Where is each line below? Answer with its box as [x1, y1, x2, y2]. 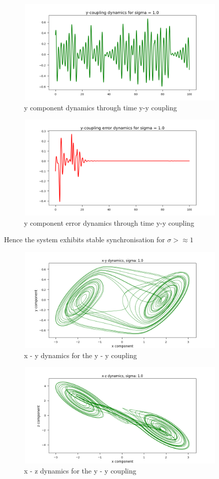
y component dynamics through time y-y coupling [24, 102, 177, 112]
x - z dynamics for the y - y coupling [24, 465, 136, 475]
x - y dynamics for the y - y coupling [24, 350, 137, 360]
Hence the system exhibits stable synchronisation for [4, 234, 165, 245]
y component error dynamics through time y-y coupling [24, 217, 194, 228]
